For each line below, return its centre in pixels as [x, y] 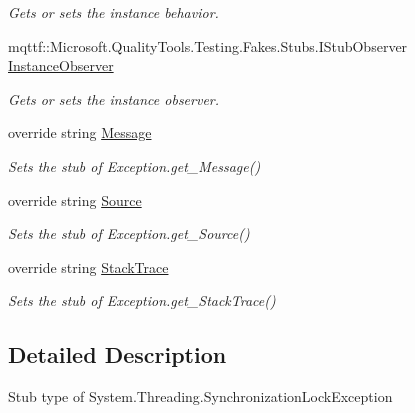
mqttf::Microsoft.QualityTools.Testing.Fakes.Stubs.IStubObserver [208, 45]
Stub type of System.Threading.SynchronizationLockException [200, 396]
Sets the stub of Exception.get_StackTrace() [142, 300]
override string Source [75, 199]
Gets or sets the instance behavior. [113, 12]
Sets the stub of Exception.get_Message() [134, 165]
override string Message [80, 132]
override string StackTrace [88, 266]
